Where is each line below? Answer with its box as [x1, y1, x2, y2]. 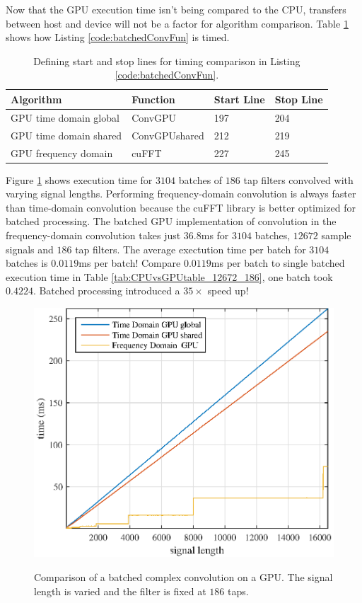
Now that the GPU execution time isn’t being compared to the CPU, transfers [6, 2, 346, 16]
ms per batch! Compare [78, 255, 181, 270]
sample [321, 227, 351, 242]
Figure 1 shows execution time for [6, 172, 153, 187]
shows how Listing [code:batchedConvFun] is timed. [6, 30, 230, 45]
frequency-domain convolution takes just [6, 227, 181, 242]
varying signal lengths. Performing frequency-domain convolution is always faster [6, 186, 356, 201]
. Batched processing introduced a [33, 283, 180, 298]
